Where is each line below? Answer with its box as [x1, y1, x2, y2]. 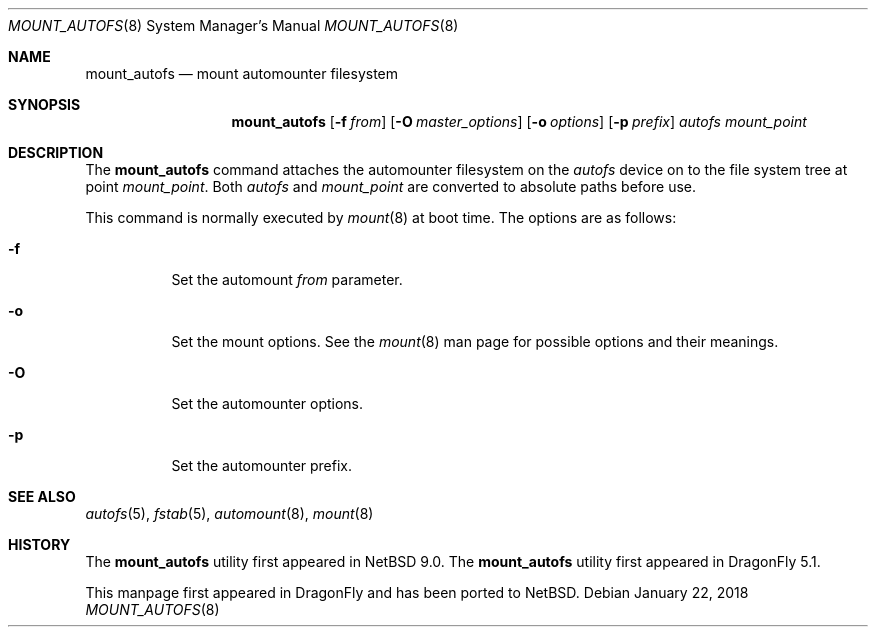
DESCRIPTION [8, 144, 104, 161]
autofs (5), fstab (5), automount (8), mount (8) [85, 505, 374, 522]
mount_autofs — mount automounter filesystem [85, 65, 399, 82]
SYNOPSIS [8, 96, 81, 113]
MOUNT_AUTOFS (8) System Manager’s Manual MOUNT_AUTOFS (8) [8, 17, 459, 34]
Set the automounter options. [171, 395, 364, 412]
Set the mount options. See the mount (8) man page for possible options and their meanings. [171, 333, 779, 350]
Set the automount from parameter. [171, 271, 403, 288]
